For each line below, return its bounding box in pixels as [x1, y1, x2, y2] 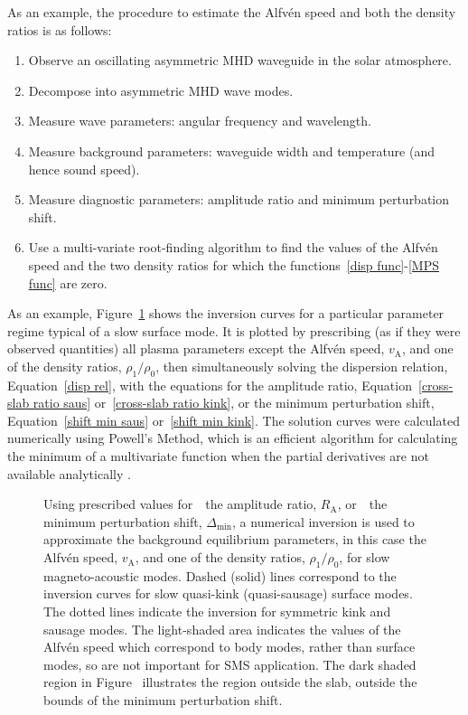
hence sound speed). [28, 159, 140, 178]
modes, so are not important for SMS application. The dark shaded [43, 654, 417, 673]
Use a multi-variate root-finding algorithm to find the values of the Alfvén [28, 238, 438, 257]
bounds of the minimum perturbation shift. [43, 691, 283, 709]
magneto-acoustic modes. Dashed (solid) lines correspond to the [43, 566, 397, 585]
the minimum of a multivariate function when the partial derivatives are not [7, 447, 429, 466]
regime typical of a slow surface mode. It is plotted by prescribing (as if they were [7, 321, 461, 340]
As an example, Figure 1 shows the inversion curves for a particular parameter [7, 304, 445, 323]
